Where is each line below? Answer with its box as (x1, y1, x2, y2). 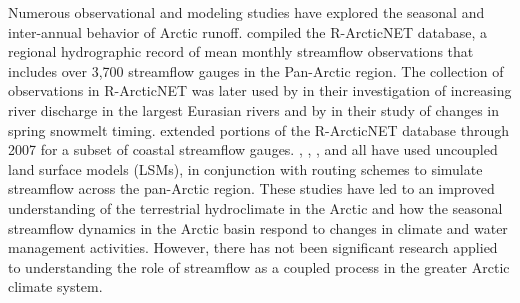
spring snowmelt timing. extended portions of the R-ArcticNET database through (8, 119, 509, 140)
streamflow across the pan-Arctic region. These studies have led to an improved (8, 178, 495, 199)
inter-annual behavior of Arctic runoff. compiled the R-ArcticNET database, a (8, 21, 488, 42)
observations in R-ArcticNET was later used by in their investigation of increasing (8, 80, 512, 101)
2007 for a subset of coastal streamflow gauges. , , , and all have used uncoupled (8, 139, 498, 160)
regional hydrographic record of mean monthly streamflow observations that (8, 41, 474, 62)
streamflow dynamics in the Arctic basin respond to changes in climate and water (8, 217, 508, 238)
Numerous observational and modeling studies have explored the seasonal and (8, 2, 485, 22)
